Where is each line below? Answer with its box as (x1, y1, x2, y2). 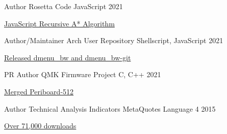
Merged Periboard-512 (4, 86, 74, 96)
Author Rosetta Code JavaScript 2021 (4, 1, 123, 11)
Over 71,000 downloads (4, 120, 77, 131)
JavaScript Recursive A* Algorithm (4, 18, 115, 28)
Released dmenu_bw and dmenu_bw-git (4, 52, 131, 62)
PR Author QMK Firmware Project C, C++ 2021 (4, 69, 161, 80)
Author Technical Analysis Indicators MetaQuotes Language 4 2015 (4, 103, 216, 114)
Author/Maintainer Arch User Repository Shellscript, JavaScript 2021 (4, 35, 223, 46)
